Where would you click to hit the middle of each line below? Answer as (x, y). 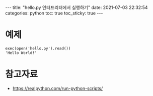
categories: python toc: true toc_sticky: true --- (54, 13)
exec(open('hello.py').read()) (38, 48)
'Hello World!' (21, 53)
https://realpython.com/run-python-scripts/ (58, 88)
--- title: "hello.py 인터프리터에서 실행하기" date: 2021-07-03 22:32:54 (76, 7)
